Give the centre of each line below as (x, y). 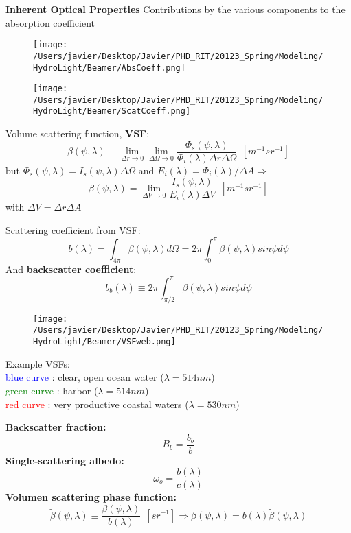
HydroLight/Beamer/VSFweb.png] (104, 342)
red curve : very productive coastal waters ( (97, 404)
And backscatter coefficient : (71, 269)
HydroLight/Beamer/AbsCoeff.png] (109, 68)
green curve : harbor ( (52, 390)
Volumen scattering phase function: (91, 497)
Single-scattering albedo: (65, 460)
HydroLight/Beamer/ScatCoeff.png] (112, 111)
